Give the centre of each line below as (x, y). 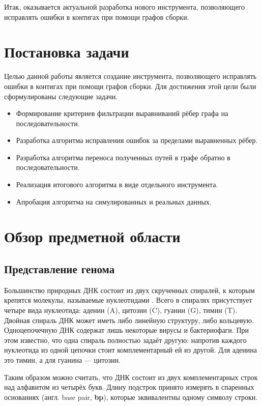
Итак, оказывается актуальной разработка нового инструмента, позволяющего (125, 7)
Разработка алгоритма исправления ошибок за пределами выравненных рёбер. (137, 140)
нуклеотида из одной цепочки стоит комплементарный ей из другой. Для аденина (131, 350)
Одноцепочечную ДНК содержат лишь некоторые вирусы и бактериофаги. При (126, 330)
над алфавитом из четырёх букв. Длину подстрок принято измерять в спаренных (129, 387)
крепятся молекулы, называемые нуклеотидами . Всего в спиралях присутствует (128, 300)
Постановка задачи (67, 52)
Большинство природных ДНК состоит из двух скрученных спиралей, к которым (129, 290)
